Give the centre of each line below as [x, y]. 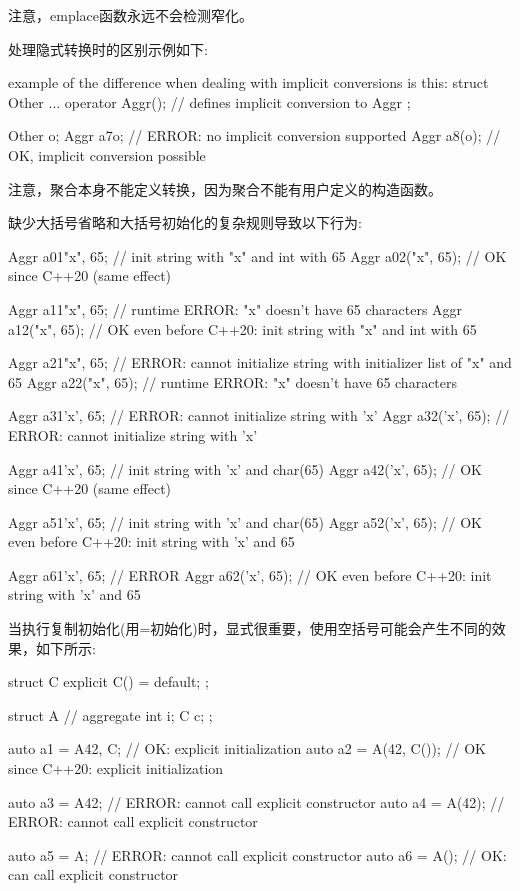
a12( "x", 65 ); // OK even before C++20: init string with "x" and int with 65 [242, 328]
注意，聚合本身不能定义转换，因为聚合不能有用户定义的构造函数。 [225, 188]
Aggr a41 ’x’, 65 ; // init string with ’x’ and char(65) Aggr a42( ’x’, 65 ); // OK [245, 468]
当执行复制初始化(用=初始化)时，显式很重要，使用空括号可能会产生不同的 [250, 628]
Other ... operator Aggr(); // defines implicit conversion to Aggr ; [209, 101]
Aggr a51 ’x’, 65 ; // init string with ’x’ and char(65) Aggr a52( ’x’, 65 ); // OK [245, 521]
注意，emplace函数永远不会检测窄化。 [130, 15]
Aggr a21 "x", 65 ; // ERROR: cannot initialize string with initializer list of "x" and [260, 362]
